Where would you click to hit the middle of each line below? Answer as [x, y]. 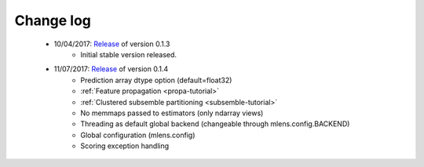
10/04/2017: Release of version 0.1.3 [112, 44]
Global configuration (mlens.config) [138, 135]
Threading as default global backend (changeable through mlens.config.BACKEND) [215, 124]
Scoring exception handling [125, 146]
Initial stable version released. [128, 54]
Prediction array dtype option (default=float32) [156, 80]
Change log [53, 20]
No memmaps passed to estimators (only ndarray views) [172, 113]
